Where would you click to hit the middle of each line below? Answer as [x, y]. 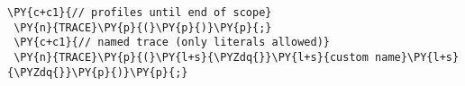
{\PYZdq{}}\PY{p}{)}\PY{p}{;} [98, 72]
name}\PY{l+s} [417, 57]
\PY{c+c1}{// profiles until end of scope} [140, 13]
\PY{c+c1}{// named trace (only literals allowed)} [172, 43]
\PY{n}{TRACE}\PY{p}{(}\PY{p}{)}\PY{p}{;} [143, 27]
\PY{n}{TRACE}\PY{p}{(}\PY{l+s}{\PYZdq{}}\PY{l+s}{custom [191, 57]
